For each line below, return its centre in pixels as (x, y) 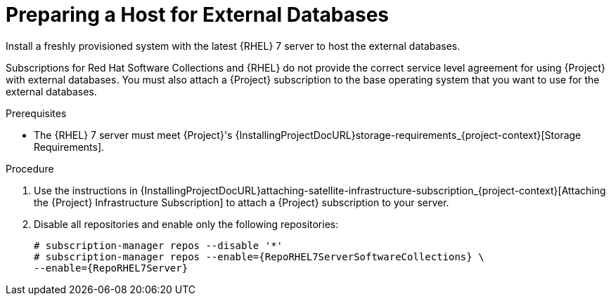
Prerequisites (36, 113)
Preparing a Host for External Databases (198, 15)
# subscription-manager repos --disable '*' (159, 245)
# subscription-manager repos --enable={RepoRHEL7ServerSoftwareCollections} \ (259, 256)
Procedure (30, 168)
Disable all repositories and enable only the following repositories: (186, 224)
